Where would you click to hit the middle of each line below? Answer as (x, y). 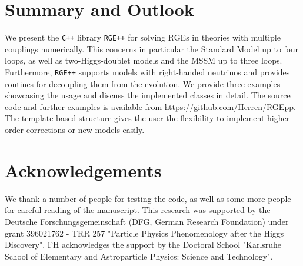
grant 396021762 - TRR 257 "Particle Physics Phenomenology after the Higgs (144, 233)
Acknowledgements (83, 170)
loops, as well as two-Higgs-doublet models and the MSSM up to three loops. (144, 60)
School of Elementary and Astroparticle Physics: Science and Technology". (139, 256)
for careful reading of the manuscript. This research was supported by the (138, 210)
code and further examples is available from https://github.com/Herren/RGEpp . (150, 106)
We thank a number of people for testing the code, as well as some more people (148, 198)
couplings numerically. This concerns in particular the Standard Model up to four (152, 49)
